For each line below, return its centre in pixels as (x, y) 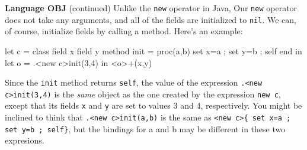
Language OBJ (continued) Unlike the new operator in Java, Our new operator (151, 8)
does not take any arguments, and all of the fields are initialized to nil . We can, (151, 19)
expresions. (25, 140)
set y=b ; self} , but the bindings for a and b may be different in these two (145, 128)
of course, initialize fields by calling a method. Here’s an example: (124, 31)
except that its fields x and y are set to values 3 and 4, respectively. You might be (153, 105)
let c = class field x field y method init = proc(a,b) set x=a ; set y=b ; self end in (153, 50)
